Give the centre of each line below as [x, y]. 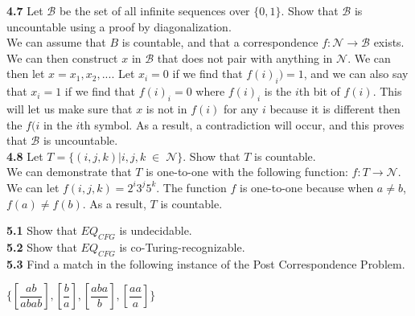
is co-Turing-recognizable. [182, 246]
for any [241, 108]
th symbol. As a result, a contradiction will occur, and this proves [242, 124]
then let [26, 74]
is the [278, 91]
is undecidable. [156, 230]
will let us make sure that [70, 108]
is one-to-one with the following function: [247, 172]
